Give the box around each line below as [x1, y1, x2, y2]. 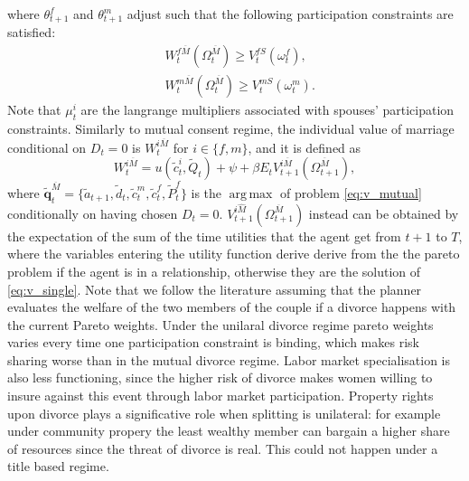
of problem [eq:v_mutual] [280, 183, 422, 202]
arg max [229, 187, 273, 201]
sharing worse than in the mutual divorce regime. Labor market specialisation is [7, 350, 451, 369]
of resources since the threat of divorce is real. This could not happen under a [7, 439, 438, 457]
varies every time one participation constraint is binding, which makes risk [7, 333, 419, 352]
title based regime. [7, 457, 109, 476]
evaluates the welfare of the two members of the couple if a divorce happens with [7, 297, 456, 316]
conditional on [7, 137, 87, 156]
